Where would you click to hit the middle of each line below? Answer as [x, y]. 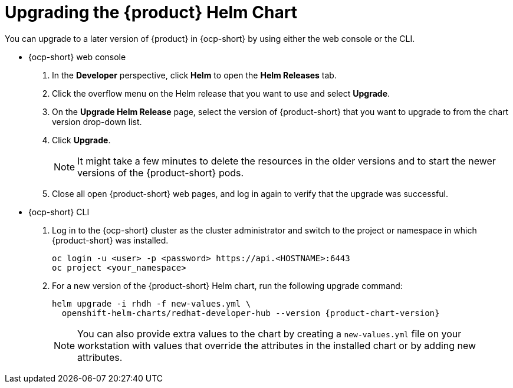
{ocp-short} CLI [59, 212]
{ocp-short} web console [77, 57]
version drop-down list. [97, 121]
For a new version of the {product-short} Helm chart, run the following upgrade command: [227, 285]
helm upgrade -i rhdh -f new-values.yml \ [152, 303]
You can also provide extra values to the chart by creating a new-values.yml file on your [269, 333]
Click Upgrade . [81, 140]
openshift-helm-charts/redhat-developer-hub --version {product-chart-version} [251, 313]
